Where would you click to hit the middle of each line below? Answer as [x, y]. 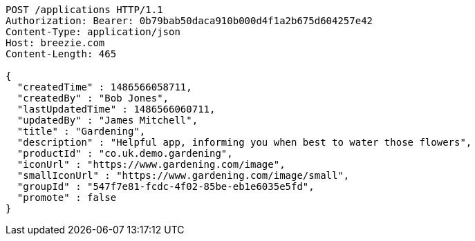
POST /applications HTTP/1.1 [84, 10]
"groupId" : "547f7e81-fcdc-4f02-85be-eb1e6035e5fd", [166, 186]
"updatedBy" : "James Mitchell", [108, 120]
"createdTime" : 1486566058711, [104, 87]
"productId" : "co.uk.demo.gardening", [125, 153]
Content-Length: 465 [61, 54]
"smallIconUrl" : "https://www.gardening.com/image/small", [183, 175]
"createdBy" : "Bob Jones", [93, 98]
